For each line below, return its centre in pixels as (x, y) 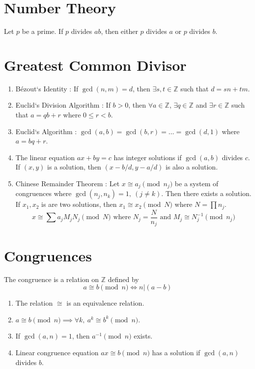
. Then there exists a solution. (206, 193)
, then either (119, 31)
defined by (123, 279)
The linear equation (45, 157)
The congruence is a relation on (52, 279)
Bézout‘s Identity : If (47, 88)
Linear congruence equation (57, 352)
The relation (34, 303)
